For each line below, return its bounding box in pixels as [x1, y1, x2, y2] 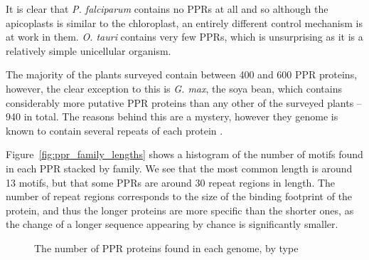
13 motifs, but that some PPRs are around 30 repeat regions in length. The [6, 175, 336, 189]
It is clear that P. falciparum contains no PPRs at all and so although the [6, 1, 328, 16]
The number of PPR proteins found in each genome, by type [34, 240, 299, 255]
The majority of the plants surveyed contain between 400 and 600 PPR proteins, [6, 67, 358, 82]
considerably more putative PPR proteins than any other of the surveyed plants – [6, 95, 362, 110]
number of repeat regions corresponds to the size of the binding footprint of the [6, 189, 353, 204]
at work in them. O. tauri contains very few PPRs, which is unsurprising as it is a [6, 29, 363, 44]
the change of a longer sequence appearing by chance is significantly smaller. [6, 217, 338, 232]
